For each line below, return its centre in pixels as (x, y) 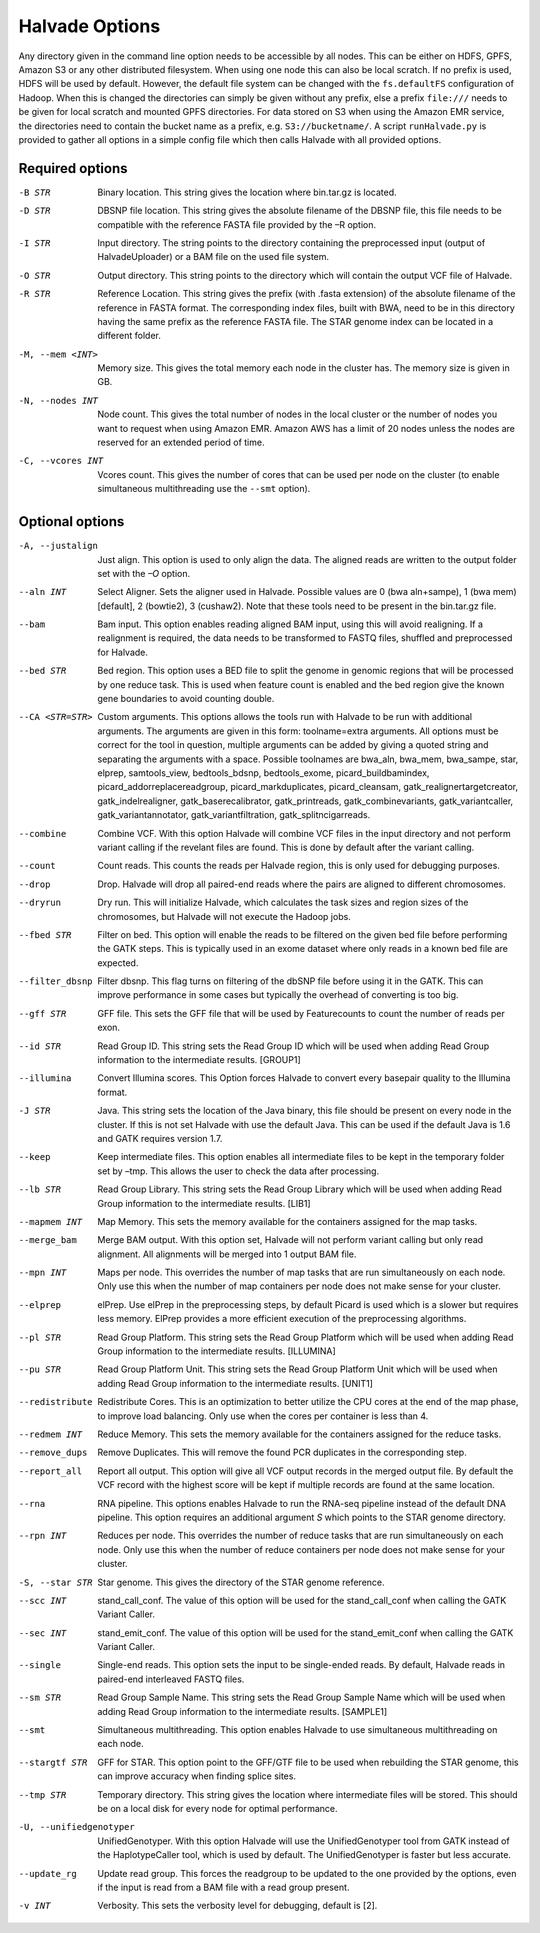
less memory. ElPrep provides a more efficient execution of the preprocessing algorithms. (282, 1319)
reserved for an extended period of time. (181, 442)
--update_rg (47, 1873)
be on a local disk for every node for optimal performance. (218, 1808)
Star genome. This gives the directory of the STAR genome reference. (241, 1582)
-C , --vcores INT (61, 461)
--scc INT (42, 1600)
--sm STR (40, 1698)
